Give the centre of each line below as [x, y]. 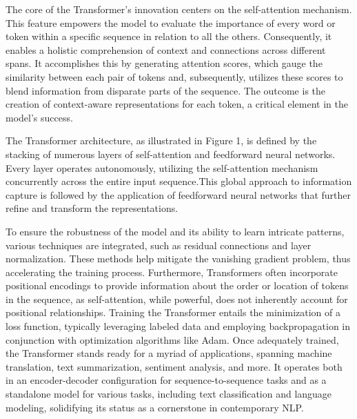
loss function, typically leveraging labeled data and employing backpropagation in [178, 326]
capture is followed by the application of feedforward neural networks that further [178, 194]
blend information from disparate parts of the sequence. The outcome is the [166, 90]
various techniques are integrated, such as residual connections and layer [159, 245]
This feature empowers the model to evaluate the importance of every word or [171, 22]
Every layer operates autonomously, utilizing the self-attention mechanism [162, 167]
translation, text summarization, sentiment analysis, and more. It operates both [174, 366]
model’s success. [39, 117]
